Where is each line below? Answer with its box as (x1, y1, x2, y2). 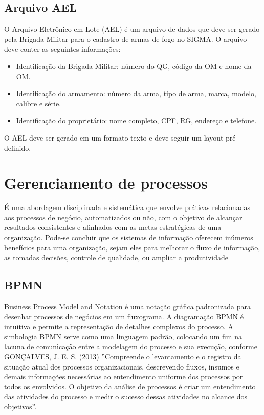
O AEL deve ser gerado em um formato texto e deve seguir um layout (4, 132, 224, 143)
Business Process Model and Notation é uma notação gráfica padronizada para (4, 301, 251, 312)
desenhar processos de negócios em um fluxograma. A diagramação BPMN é (4, 311, 244, 321)
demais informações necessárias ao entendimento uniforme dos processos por (4, 371, 243, 382)
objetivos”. (4, 401, 37, 411)
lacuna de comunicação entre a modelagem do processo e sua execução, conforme (4, 341, 257, 352)
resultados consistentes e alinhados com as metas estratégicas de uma (4, 222, 222, 233)
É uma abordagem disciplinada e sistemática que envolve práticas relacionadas (4, 202, 250, 213)
